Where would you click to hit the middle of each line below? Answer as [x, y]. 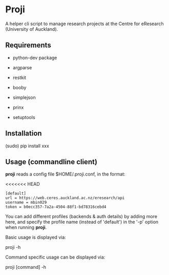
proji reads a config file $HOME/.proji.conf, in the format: [65, 174]
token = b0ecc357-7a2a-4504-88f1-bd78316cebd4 [56, 207]
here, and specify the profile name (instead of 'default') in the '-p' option [82, 222]
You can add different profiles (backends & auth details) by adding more [81, 217]
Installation [24, 134]
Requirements [28, 45]
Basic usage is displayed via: [36, 238]
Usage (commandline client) [51, 162]
